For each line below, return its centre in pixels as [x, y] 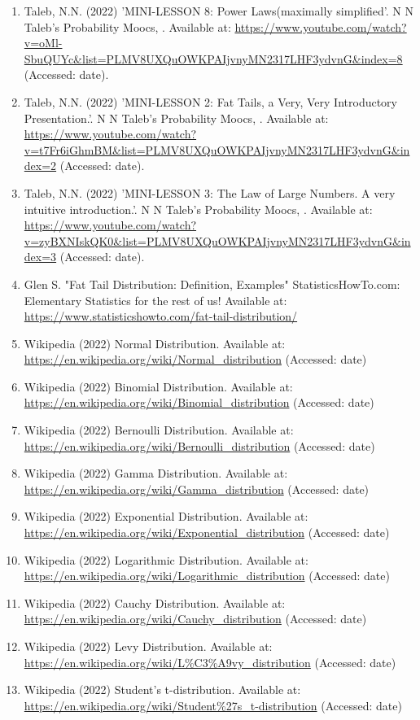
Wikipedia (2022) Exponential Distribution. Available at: [166, 516]
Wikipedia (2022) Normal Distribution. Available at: [155, 343]
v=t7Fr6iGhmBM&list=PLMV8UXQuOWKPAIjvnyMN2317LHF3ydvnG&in [217, 149]
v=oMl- [43, 43]
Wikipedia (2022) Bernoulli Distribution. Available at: [159, 430]
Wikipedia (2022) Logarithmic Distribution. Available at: [166, 559]
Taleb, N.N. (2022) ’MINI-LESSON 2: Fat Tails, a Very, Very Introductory [211, 101]
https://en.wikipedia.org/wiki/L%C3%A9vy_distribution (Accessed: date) [210, 662]
